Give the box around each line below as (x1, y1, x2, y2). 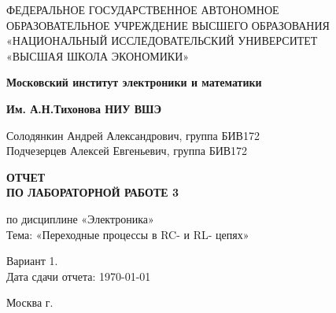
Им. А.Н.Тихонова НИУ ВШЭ (6, 100, 161, 116)
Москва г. (6, 294, 54, 311)
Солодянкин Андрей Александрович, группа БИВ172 (6, 127, 260, 143)
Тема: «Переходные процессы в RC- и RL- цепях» (6, 226, 249, 242)
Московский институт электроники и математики (6, 74, 262, 90)
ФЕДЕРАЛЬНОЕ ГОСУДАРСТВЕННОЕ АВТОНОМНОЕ (6, 2, 279, 17)
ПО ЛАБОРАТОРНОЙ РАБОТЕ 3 (6, 184, 179, 201)
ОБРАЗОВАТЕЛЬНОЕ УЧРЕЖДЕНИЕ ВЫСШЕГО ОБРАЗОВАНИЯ (6, 17, 330, 33)
